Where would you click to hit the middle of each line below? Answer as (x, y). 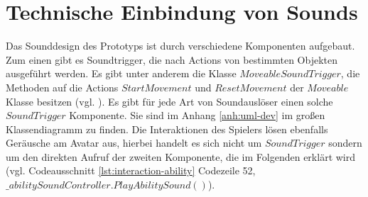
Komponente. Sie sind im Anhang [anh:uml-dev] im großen (197, 115)
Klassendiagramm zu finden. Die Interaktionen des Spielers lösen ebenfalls (167, 129)
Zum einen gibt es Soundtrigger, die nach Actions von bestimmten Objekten (172, 59)
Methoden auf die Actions (62, 87)
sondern (345, 143)
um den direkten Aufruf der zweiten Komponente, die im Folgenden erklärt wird (181, 156)
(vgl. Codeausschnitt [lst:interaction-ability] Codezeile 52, (131, 170)
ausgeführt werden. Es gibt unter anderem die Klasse (121, 73)
